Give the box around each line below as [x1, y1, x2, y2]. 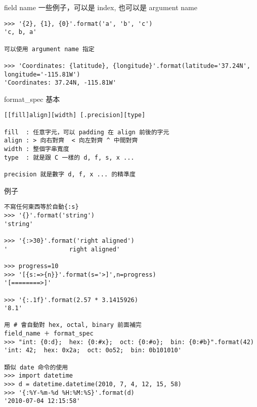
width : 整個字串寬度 [4, 145, 69, 153]
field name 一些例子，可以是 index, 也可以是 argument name [4, 2, 197, 12]
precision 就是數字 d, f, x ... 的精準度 [4, 171, 136, 178]
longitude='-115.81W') [4, 70, 80, 78]
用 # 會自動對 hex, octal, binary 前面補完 [4, 321, 142, 329]
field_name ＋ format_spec [4, 330, 94, 338]
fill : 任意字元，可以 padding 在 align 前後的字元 [4, 128, 169, 136]
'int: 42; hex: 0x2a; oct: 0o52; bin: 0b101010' [4, 347, 182, 354]
